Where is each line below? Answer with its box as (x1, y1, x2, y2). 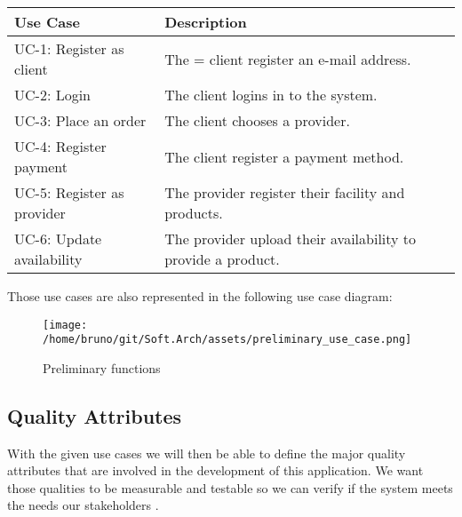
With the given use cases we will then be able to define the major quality (7, 443, 406, 462)
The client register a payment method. (164, 146, 404, 167)
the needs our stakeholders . (7, 496, 159, 514)
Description (164, 12, 247, 32)
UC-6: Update (14, 228, 102, 249)
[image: (43, 318, 88, 331)
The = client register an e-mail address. (164, 48, 411, 69)
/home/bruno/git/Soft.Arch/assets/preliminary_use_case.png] (43, 333, 412, 346)
